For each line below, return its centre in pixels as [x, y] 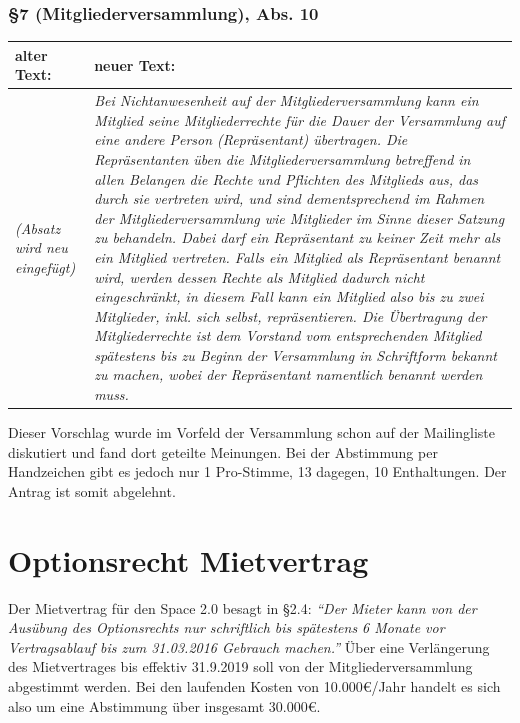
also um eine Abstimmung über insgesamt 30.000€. [164, 705]
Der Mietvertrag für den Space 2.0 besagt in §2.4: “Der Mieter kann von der [242, 607]
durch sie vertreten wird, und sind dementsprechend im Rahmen [289, 198]
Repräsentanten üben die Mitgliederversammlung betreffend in [282, 158]
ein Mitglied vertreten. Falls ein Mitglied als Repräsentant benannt [297, 256]
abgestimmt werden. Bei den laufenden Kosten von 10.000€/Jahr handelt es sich [254, 686]
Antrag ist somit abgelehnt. [92, 490]
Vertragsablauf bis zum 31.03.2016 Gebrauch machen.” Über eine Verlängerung [249, 646]
